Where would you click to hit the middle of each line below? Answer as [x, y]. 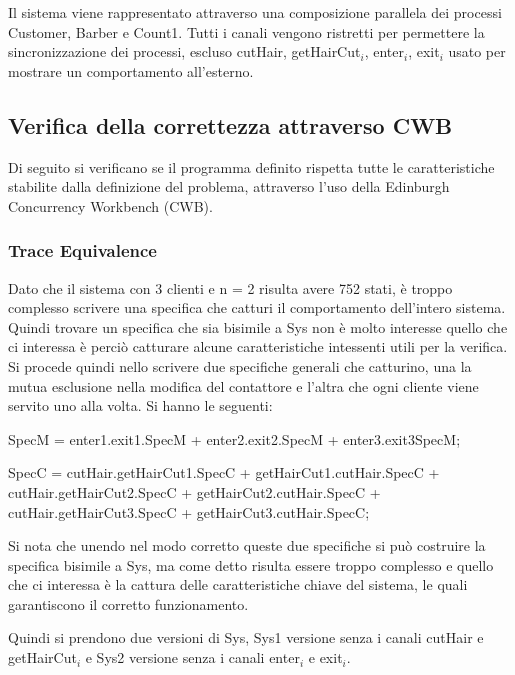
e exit [325, 657]
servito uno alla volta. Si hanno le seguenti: [140, 405]
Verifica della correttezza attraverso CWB [230, 124]
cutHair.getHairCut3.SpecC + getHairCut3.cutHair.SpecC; [189, 511]
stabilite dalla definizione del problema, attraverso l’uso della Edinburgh [229, 186]
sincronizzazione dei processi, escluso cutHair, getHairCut [184, 51]
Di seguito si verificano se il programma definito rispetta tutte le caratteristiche [251, 166]
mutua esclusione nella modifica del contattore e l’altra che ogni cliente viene [243, 385]
